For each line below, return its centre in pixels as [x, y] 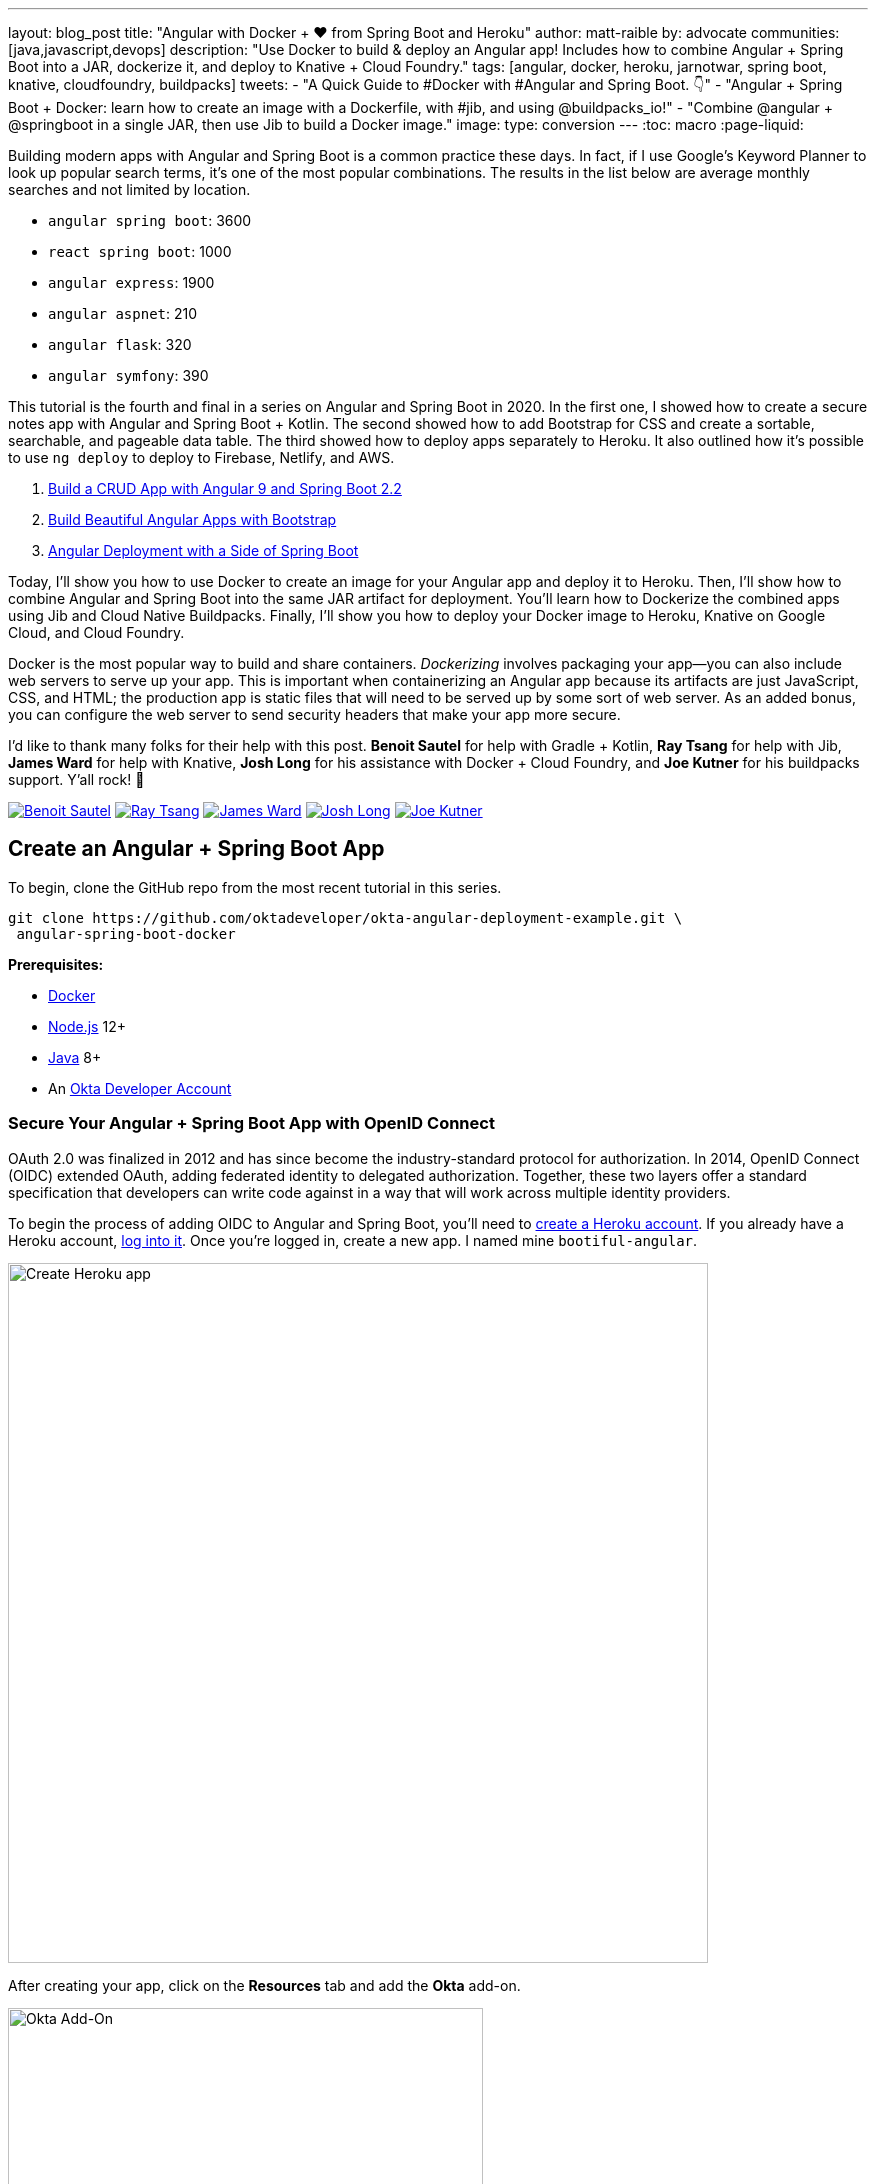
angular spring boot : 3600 [150, 220]
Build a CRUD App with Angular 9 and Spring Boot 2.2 [225, 488]
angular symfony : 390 [128, 375]
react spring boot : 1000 [140, 251]
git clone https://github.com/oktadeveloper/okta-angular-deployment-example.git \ [345, 917]
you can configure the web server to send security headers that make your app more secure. [314, 714]
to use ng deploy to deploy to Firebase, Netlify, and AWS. [201, 457]
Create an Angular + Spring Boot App [196, 849]
